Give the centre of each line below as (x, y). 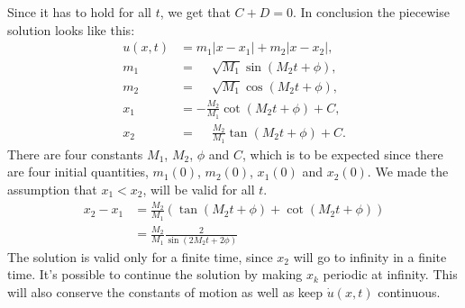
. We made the (408, 172)
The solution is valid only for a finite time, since (140, 256)
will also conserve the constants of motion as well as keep (165, 291)
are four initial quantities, (78, 172)
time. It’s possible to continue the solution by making (155, 274)
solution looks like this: (71, 29)
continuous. (409, 291)
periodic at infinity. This (390, 274)
